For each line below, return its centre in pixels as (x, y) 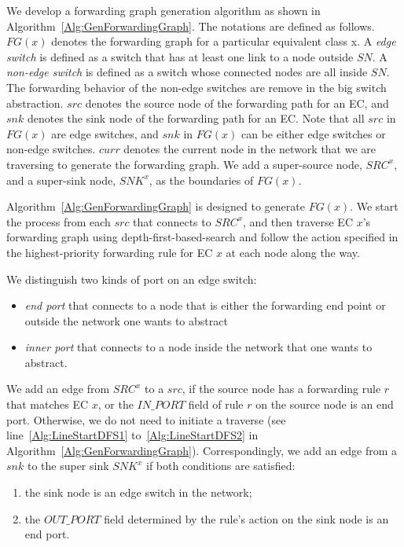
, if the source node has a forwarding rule (281, 389)
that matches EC (48, 404)
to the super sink (68, 466)
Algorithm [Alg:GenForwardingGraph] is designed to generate (156, 206)
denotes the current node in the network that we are (250, 149)
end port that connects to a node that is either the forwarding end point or (205, 305)
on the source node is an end (325, 404)
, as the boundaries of (201, 180)
